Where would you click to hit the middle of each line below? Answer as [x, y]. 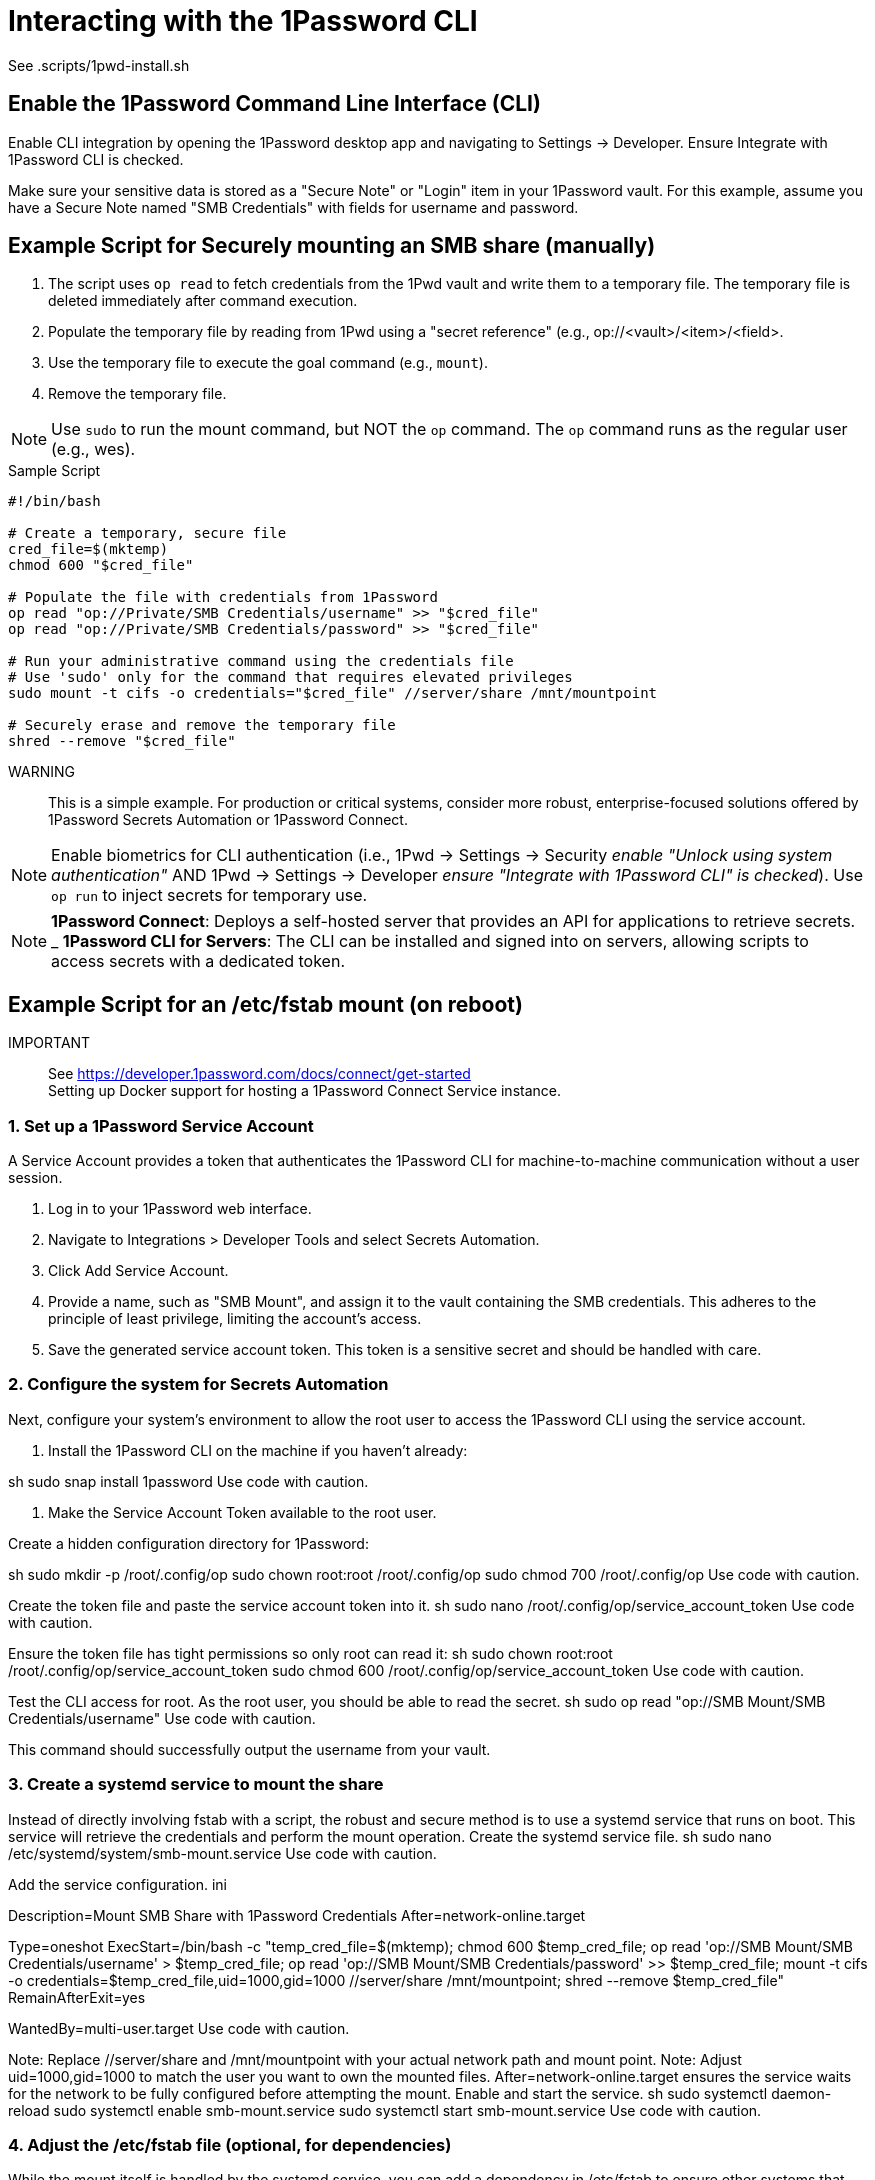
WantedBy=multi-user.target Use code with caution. [179, 2028]
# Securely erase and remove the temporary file [202, 725]
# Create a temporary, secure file [147, 533]
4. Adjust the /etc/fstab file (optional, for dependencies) [230, 2144]
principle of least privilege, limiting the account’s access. [235, 1319]
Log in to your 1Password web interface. [180, 1209]
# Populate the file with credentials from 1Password [223, 597]
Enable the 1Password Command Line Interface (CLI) [274, 104]
